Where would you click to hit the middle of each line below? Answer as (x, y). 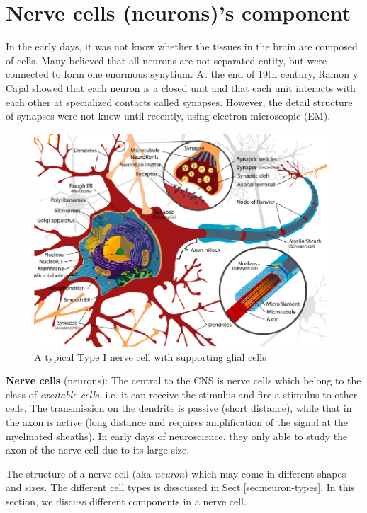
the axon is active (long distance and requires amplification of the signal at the (177, 422)
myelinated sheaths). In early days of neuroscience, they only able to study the (177, 436)
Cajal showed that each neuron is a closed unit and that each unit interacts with (181, 87)
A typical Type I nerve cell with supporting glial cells (150, 356)
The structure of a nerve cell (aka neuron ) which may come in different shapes (176, 473)
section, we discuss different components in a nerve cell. (126, 501)
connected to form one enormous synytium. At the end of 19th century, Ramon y (182, 74)
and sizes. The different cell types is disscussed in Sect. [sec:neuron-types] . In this (180, 487)
